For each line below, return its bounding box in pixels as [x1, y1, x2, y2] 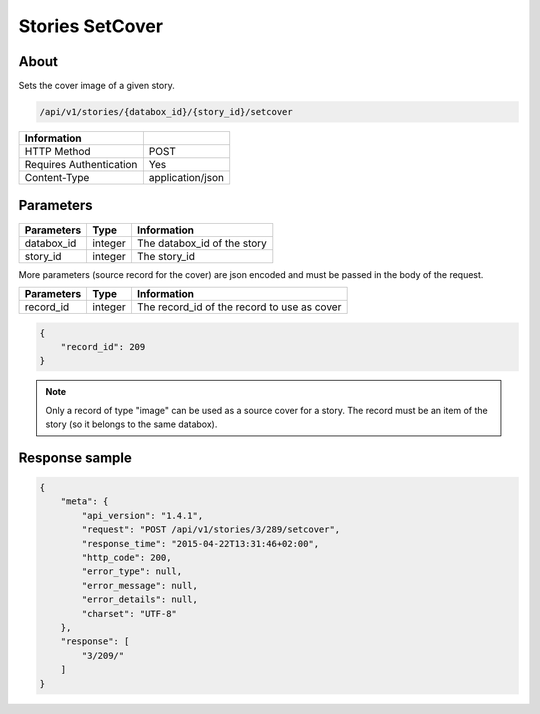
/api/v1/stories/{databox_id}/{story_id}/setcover [39, 106, 294, 118]
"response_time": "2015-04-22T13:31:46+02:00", [81, 538, 320, 549]
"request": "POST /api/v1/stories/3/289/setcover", [81, 524, 341, 535]
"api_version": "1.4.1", [81, 510, 204, 521]
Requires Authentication [24, 158, 138, 172]
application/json [148, 171, 225, 185]
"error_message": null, [81, 580, 199, 591]
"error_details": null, [81, 594, 199, 605]
